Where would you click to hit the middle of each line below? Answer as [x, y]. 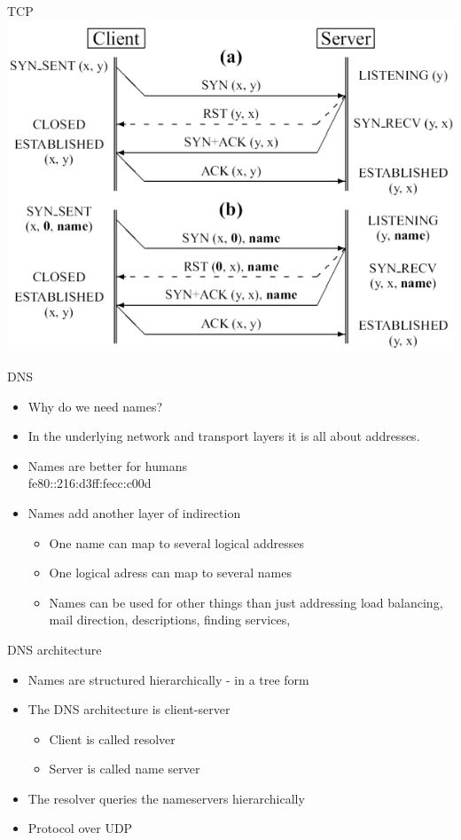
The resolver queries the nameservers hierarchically [166, 798]
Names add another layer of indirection [134, 512]
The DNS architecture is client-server [129, 709]
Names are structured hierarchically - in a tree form [168, 679]
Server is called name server [125, 769]
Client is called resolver [112, 738]
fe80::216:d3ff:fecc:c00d [90, 483]
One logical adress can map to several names [170, 573]
